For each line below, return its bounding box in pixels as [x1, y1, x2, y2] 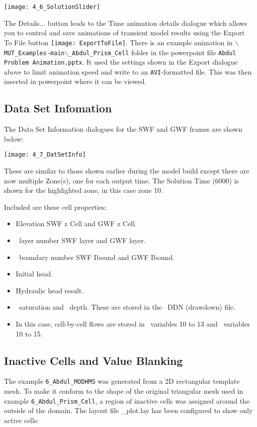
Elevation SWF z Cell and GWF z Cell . [15, 218, 137, 229]
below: [4, 133, 23, 144]
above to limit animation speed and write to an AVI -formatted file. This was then [4, 66, 252, 77]
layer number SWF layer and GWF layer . [19, 235, 146, 246]
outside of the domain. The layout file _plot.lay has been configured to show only [4, 405, 253, 416]
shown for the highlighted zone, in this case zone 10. [4, 185, 163, 195]
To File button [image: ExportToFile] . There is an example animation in [4, 37, 233, 47]
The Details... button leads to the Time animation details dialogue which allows [4, 17, 248, 28]
